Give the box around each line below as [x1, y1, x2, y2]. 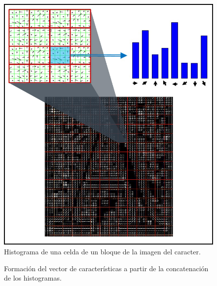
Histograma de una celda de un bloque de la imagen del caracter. [4, 246, 201, 256]
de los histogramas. [4, 273, 62, 283]
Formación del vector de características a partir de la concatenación [4, 263, 209, 273]
